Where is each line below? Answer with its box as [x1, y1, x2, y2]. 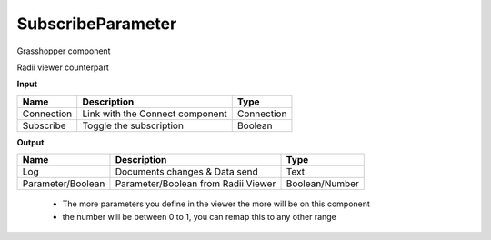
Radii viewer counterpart [16, 62, 109, 73]
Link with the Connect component [82, 107, 227, 120]
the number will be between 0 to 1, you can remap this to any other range [62, 211, 336, 222]
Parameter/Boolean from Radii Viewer [115, 177, 276, 190]
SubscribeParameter [16, 14, 177, 34]
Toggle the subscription [82, 119, 184, 132]
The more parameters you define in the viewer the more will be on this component [62, 198, 370, 209]
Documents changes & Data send [115, 165, 258, 178]
